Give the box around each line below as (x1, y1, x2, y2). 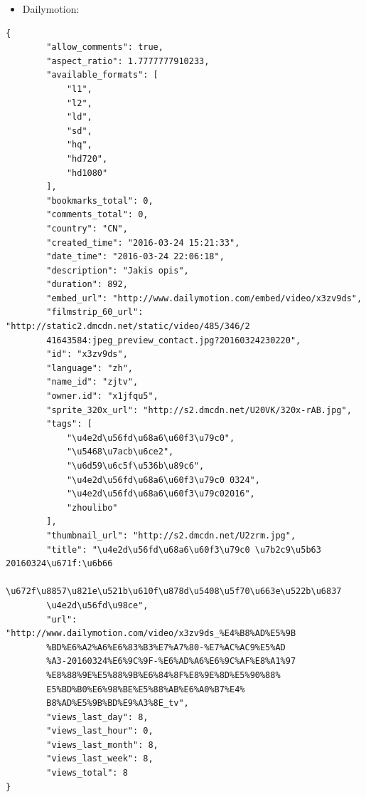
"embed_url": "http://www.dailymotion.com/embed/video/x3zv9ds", (46, 293, 362, 303)
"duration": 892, (46, 279, 128, 290)
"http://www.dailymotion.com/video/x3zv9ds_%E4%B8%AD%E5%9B (6, 628, 296, 639)
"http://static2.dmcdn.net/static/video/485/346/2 (6, 321, 250, 332)
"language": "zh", (46, 363, 133, 373)
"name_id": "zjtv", (46, 377, 139, 387)
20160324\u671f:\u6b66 (6, 558, 113, 569)
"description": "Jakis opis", (46, 265, 189, 276)
